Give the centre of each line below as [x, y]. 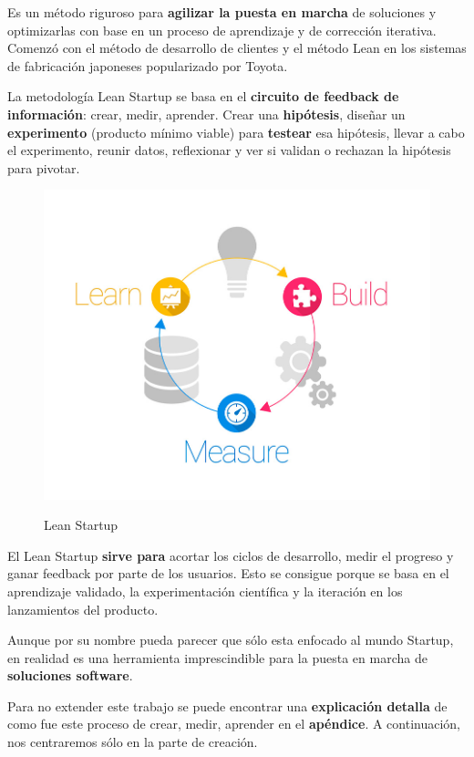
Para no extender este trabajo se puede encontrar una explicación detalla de [227, 705]
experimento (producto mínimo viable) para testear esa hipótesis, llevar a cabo [236, 132]
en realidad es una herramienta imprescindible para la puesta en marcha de [217, 657]
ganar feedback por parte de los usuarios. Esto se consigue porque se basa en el [228, 573]
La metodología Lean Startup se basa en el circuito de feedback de [203, 96]
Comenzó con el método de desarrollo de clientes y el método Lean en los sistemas [237, 48]
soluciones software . [70, 675]
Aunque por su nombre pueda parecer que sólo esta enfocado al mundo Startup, [231, 640]
